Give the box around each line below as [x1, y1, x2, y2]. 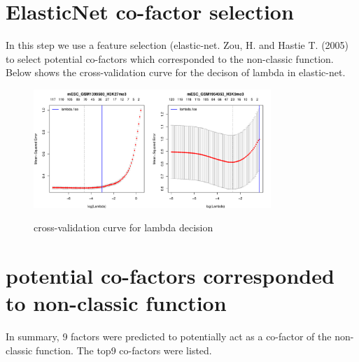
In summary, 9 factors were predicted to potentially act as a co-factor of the [6, 329, 332, 343]
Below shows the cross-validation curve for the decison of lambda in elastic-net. [6, 65, 346, 80]
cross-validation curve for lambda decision [34, 220, 213, 235]
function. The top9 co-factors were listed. [35, 342, 212, 357]
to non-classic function [6, 289, 227, 317]
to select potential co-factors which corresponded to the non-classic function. [6, 51, 334, 66]
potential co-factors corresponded [6, 261, 335, 289]
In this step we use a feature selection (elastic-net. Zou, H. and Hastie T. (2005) [6, 38, 349, 52]
